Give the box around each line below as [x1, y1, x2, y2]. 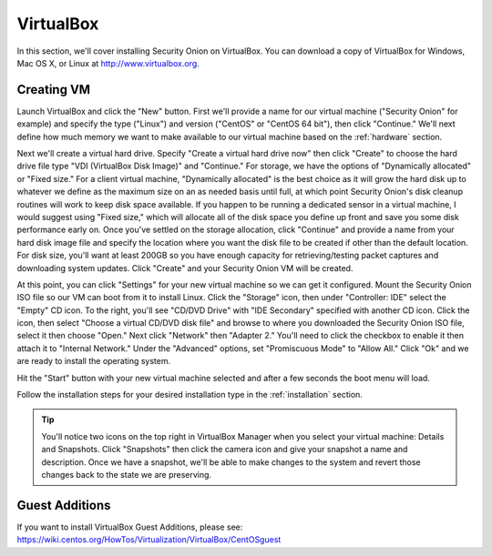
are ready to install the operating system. [16, 356, 171, 367]
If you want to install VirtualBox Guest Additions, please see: [16, 521, 243, 532]
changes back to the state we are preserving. [41, 470, 212, 480]
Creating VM [16, 82, 91, 97]
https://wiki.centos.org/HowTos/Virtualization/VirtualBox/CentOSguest [16, 534, 282, 545]
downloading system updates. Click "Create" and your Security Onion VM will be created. [16, 262, 354, 273]
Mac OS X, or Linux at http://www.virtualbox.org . [16, 57, 200, 68]
